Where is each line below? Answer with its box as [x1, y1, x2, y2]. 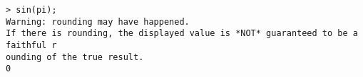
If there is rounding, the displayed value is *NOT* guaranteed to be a [6, 28, 358, 39]
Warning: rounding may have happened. [6, 16, 190, 27]
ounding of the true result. [6, 52, 144, 62]
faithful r [6, 40, 57, 50]
